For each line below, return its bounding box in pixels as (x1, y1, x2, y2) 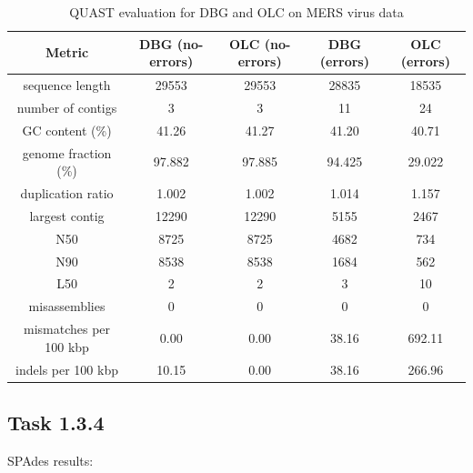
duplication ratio (20, 184, 114, 202)
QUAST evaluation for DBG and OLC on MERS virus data (69, 3, 404, 21)
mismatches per (24, 319, 111, 338)
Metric (45, 43, 89, 62)
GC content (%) (22, 120, 112, 139)
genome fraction (22, 143, 112, 162)
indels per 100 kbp (15, 359, 118, 378)
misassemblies (28, 297, 106, 316)
